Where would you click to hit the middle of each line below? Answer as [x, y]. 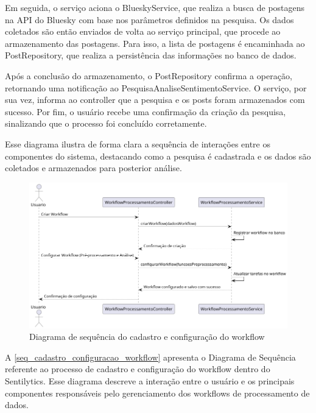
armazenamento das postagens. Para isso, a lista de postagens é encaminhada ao [155, 43]
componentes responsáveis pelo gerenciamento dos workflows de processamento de [157, 393]
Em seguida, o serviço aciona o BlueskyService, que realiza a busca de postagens [155, 7]
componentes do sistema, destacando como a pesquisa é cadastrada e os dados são [158, 156]
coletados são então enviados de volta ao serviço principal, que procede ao [143, 31]
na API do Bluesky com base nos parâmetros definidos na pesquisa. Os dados [149, 19]
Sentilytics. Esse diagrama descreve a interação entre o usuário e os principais [150, 381]
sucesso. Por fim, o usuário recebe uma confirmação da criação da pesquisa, [146, 111]
